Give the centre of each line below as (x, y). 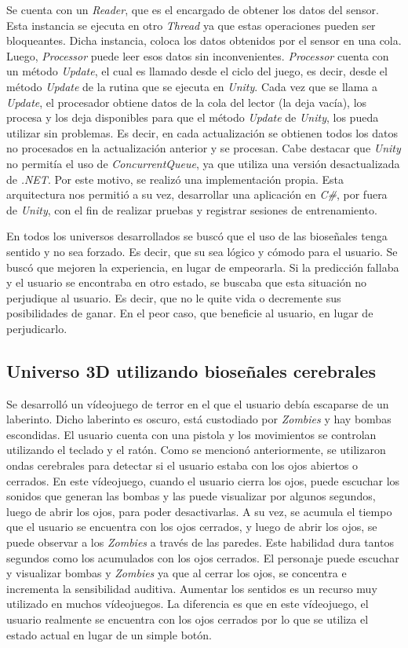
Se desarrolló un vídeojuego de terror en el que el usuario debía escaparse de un (198, 403)
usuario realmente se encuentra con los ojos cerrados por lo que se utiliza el (188, 619)
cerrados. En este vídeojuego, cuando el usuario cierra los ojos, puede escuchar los (203, 480)
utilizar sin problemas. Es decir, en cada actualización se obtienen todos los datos (202, 132)
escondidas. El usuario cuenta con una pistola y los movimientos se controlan (191, 434)
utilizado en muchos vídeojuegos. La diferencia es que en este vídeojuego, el (188, 604)
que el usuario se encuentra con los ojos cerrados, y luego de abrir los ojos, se (192, 527)
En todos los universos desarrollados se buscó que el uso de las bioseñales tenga (197, 236)
